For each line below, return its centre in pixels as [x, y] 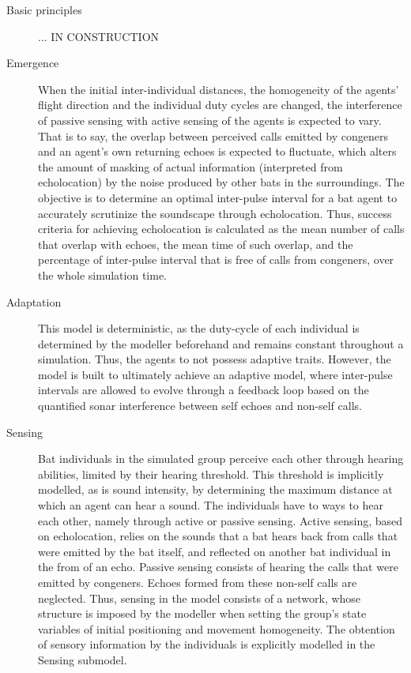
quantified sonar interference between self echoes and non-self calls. [200, 406]
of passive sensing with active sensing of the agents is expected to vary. [210, 120]
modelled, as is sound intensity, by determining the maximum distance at [215, 489]
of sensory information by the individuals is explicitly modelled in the [207, 644]
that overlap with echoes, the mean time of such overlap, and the [196, 244]
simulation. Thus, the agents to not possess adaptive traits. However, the [215, 359]
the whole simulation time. [103, 274]
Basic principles [44, 9]
